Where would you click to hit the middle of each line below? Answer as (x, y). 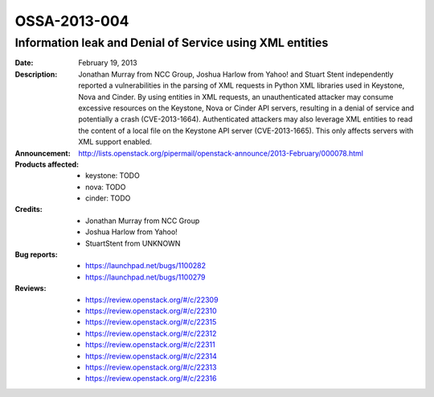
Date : (24, 63)
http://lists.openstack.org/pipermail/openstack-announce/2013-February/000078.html (221, 153)
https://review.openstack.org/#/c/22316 (151, 378)
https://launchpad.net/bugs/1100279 (145, 277)
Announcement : (43, 153)
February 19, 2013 (108, 63)
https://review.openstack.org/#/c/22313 (151, 367)
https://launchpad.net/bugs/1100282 (146, 266)
